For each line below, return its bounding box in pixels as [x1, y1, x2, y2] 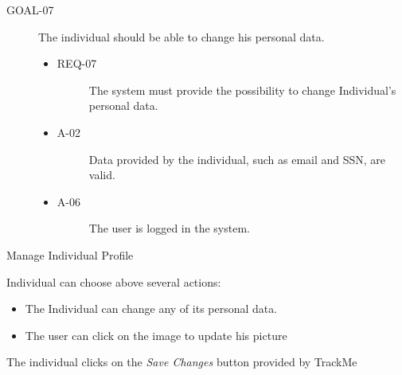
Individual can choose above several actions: [6, 273, 221, 290]
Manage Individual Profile [6, 246, 134, 263]
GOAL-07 [6, 2, 54, 18]
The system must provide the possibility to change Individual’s [88, 81, 396, 98]
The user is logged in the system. [88, 220, 250, 236]
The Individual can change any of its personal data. [25, 300, 278, 317]
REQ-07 [57, 55, 97, 72]
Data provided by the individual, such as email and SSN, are [88, 150, 386, 167]
